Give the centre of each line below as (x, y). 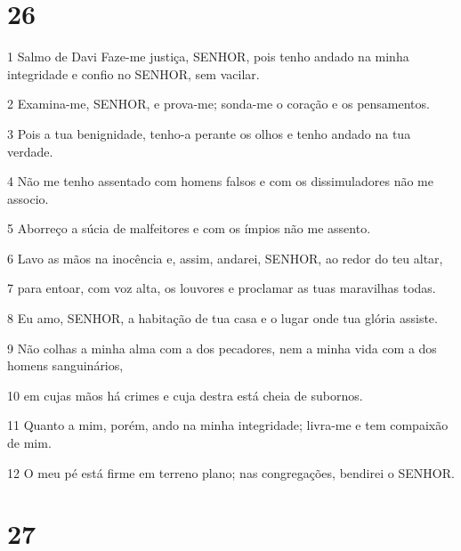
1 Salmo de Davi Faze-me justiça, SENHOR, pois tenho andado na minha (208, 57)
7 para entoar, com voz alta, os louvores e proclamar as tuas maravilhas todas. (222, 288)
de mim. (29, 443)
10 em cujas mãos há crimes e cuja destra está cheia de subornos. (185, 395)
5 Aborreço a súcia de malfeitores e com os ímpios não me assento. (189, 228)
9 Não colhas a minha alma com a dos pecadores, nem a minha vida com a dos (222, 348)
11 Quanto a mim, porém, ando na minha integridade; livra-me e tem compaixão (228, 425)
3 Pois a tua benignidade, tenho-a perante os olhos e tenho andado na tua (209, 133)
